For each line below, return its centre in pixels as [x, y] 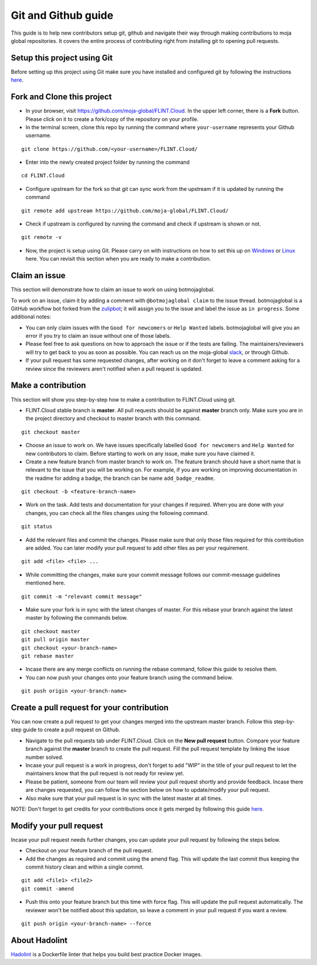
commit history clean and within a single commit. [85, 867]
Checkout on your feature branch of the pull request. [89, 850]
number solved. [45, 757]
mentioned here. [45, 583]
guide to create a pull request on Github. [71, 730]
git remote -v [41, 237]
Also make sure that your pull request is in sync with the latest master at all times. [124, 798]
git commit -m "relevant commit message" [82, 596]
